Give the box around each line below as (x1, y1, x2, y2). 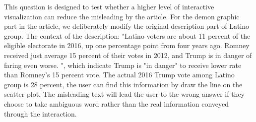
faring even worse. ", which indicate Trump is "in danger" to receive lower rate (4, 60, 242, 70)
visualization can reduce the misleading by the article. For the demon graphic (4, 11, 240, 21)
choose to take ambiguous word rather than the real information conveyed (4, 98, 229, 109)
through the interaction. (4, 108, 77, 119)
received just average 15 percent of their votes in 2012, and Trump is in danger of (4, 50, 252, 60)
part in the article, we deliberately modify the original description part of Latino (4, 21, 250, 31)
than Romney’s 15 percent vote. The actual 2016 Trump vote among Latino (4, 69, 235, 80)
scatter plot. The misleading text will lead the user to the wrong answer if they (4, 89, 245, 99)
